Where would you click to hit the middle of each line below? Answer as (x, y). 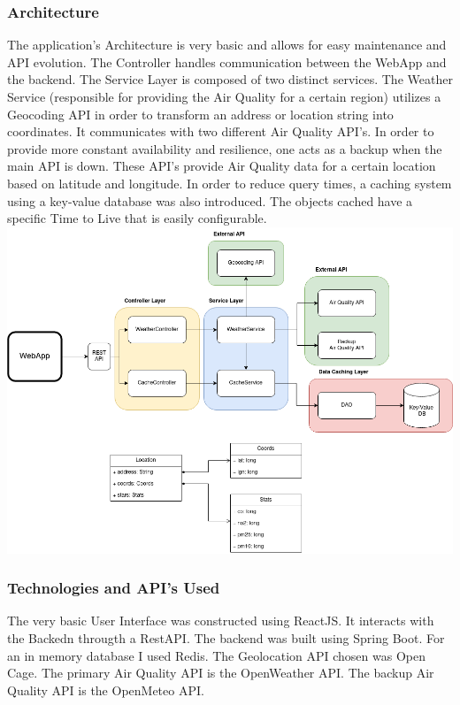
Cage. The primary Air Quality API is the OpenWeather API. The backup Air (221, 673)
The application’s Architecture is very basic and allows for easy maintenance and (227, 45)
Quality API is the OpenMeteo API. (106, 690)
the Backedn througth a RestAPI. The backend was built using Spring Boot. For (226, 637)
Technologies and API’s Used (114, 588)
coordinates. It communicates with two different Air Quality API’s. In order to (221, 131)
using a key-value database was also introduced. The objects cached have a (210, 200)
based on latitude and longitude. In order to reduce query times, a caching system (230, 183)
